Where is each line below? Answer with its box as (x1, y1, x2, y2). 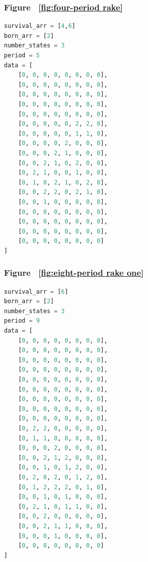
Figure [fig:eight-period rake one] (4, 266, 144, 279)
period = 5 (4, 52, 40, 59)
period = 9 (4, 317, 40, 325)
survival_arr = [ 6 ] (4, 288, 68, 295)
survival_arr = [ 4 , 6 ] (4, 22, 76, 30)
